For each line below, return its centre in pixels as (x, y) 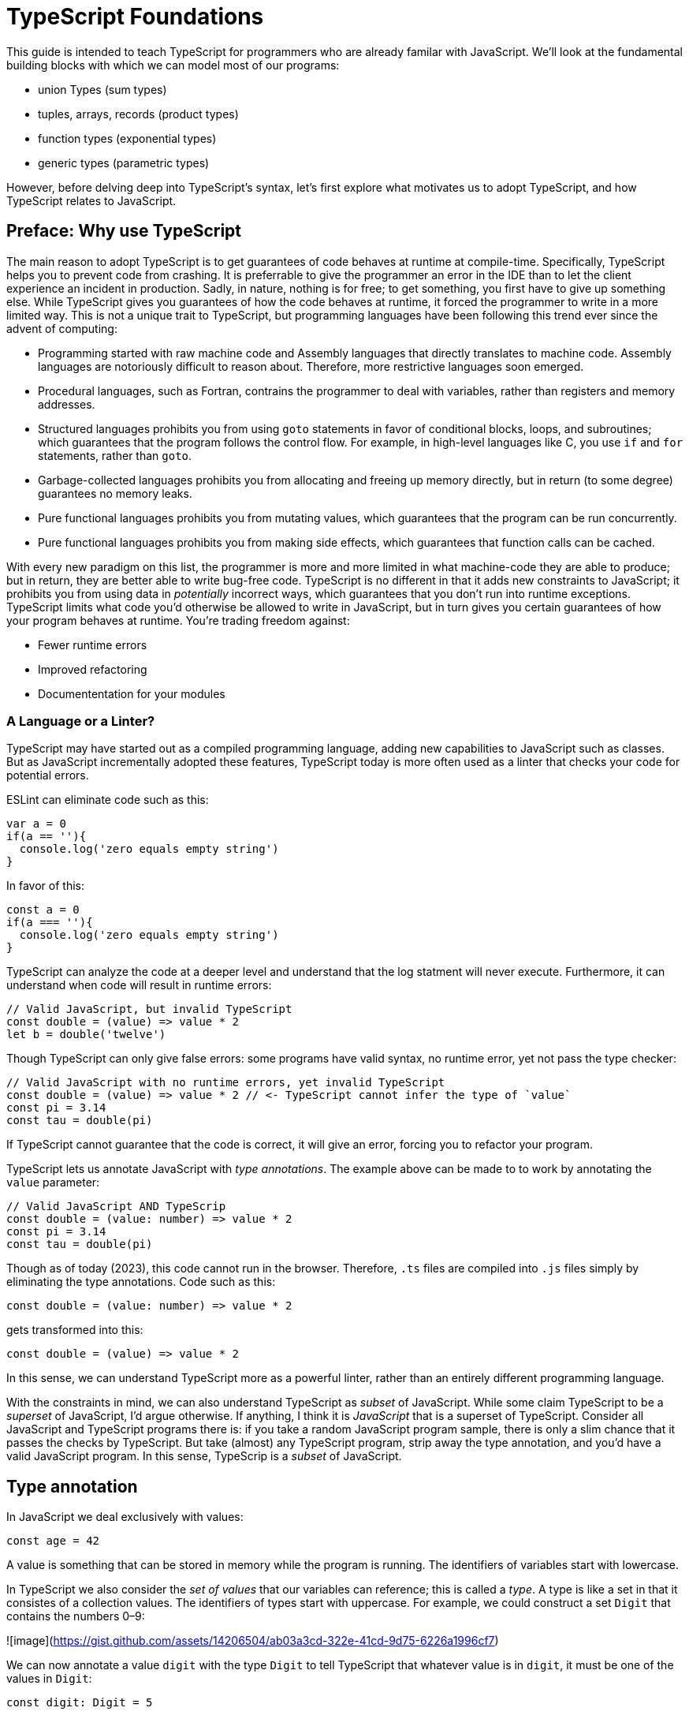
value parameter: (53, 1183)
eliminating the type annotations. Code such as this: (141, 1282)
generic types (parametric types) (124, 163)
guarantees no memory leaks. (115, 493)
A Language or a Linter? (81, 721)
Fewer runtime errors (93, 645)
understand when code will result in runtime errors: (139, 985)
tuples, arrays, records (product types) (138, 114)
